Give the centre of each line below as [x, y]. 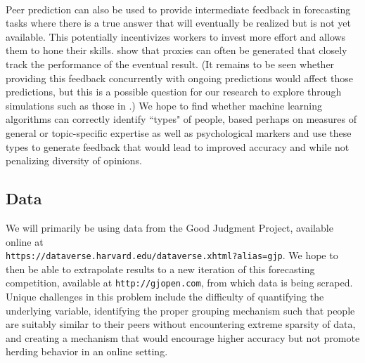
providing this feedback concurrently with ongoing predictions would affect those [179, 78]
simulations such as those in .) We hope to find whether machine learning [164, 105]
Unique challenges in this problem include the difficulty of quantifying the [165, 297]
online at [25, 241]
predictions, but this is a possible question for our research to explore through [174, 92]
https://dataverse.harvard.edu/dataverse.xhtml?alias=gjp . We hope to [172, 255]
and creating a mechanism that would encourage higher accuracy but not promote [183, 337]
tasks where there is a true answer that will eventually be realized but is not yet [178, 23]
